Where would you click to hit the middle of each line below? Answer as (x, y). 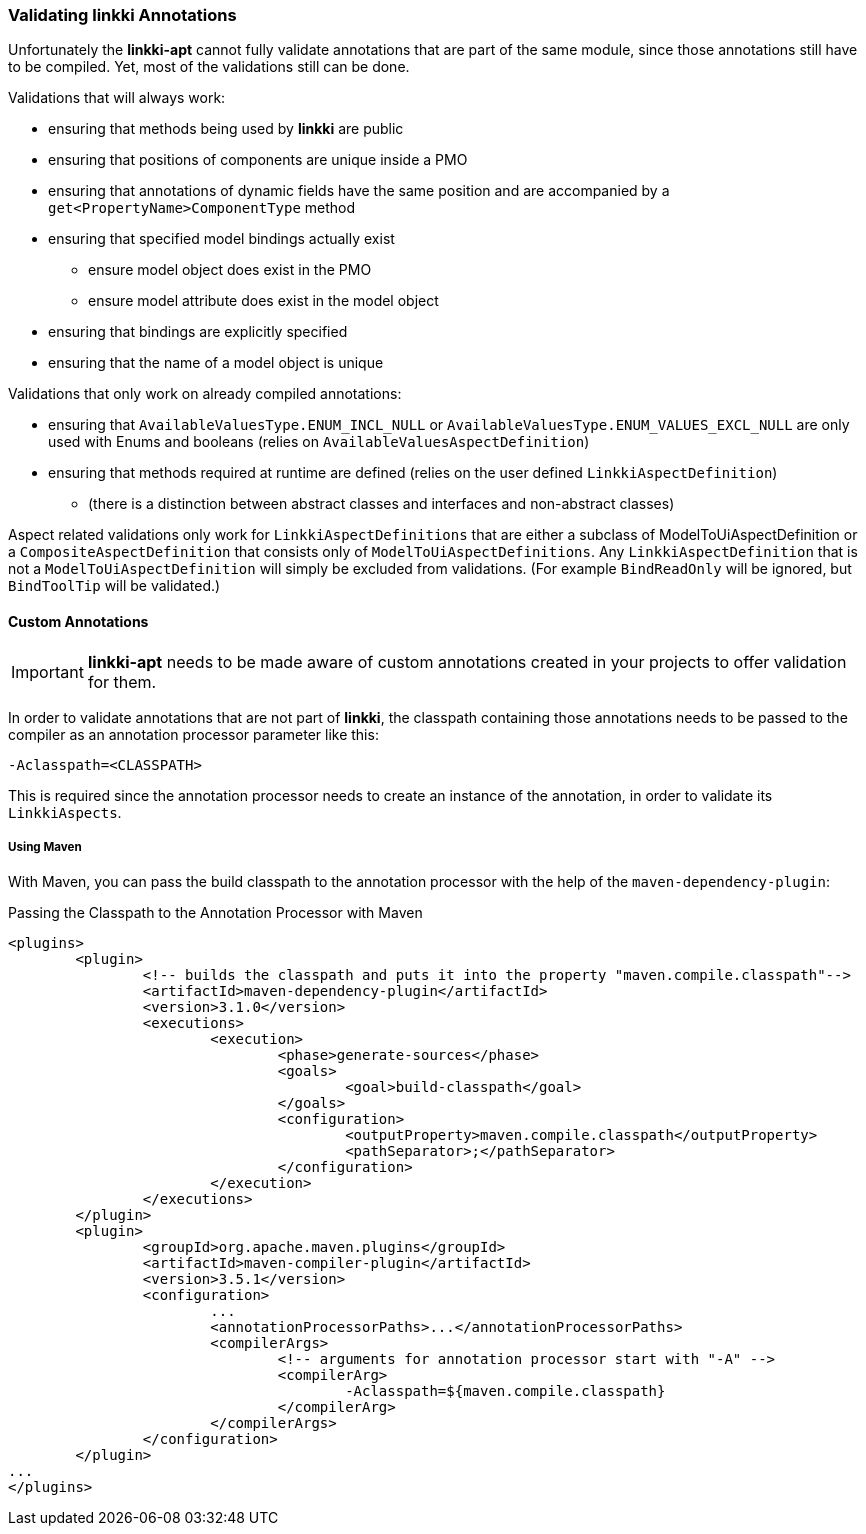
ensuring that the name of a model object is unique (216, 363)
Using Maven (45, 846)
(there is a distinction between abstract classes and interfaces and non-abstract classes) (381, 504)
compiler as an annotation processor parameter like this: (193, 734)
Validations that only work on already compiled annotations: (205, 394)
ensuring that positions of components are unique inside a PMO (258, 160)
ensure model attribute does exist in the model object (263, 301)
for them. (122, 681)
